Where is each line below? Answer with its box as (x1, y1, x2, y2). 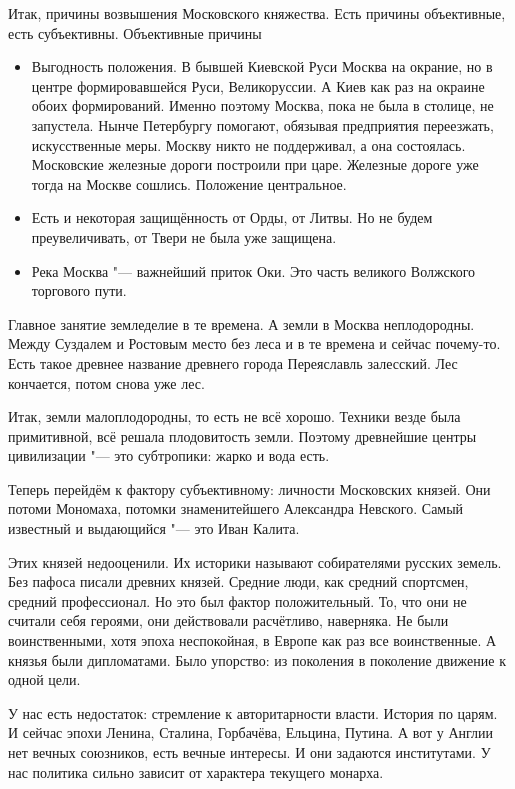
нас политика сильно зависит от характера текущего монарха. (8, 761, 384, 782)
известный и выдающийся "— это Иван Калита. (8, 518, 300, 539)
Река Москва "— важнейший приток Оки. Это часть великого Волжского (31, 260, 476, 281)
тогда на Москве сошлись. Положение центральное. (31, 173, 347, 194)
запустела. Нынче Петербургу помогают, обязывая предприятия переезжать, (31, 114, 494, 135)
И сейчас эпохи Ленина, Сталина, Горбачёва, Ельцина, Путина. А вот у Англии (8, 722, 494, 743)
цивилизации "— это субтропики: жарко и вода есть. (8, 445, 330, 466)
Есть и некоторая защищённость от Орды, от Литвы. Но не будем (31, 207, 433, 228)
